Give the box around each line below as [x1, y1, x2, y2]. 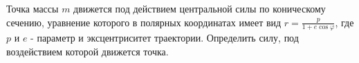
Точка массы [6, 1, 59, 15]
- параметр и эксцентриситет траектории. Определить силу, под [30, 30, 299, 45]
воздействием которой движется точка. [6, 44, 169, 59]
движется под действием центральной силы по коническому [73, 1, 326, 15]
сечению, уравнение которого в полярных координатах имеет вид [6, 15, 282, 29]
